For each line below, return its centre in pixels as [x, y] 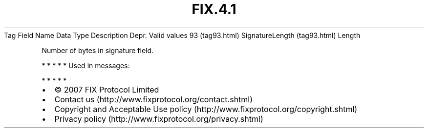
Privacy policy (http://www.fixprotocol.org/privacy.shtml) [159, 119]
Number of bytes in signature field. [98, 50]
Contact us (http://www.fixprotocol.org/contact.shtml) [154, 99]
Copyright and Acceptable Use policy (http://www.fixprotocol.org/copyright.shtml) [206, 109]
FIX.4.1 [214, 9]
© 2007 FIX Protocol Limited [107, 89]
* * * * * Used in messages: [86, 65]
